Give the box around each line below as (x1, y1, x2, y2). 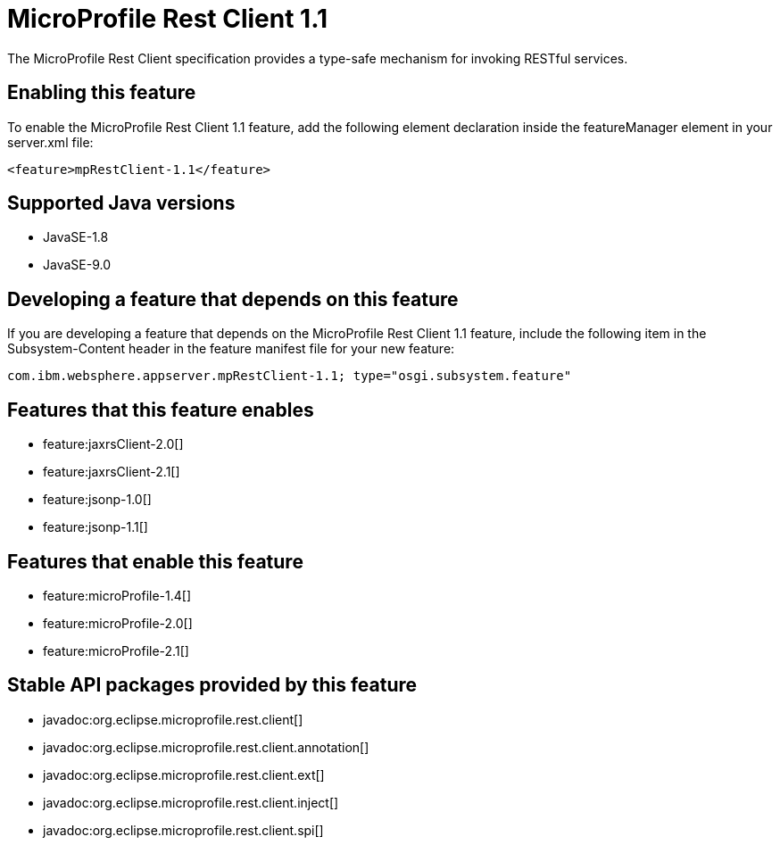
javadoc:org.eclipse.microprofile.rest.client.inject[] (43, 794, 339, 810)
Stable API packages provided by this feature (7, 674, 418, 697)
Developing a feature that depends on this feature (7, 287, 459, 311)
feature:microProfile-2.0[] (43, 615, 193, 631)
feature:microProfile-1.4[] (43, 587, 192, 603)
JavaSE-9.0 (43, 257, 111, 273)
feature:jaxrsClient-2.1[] (43, 464, 180, 480)
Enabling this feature (7, 81, 196, 104)
